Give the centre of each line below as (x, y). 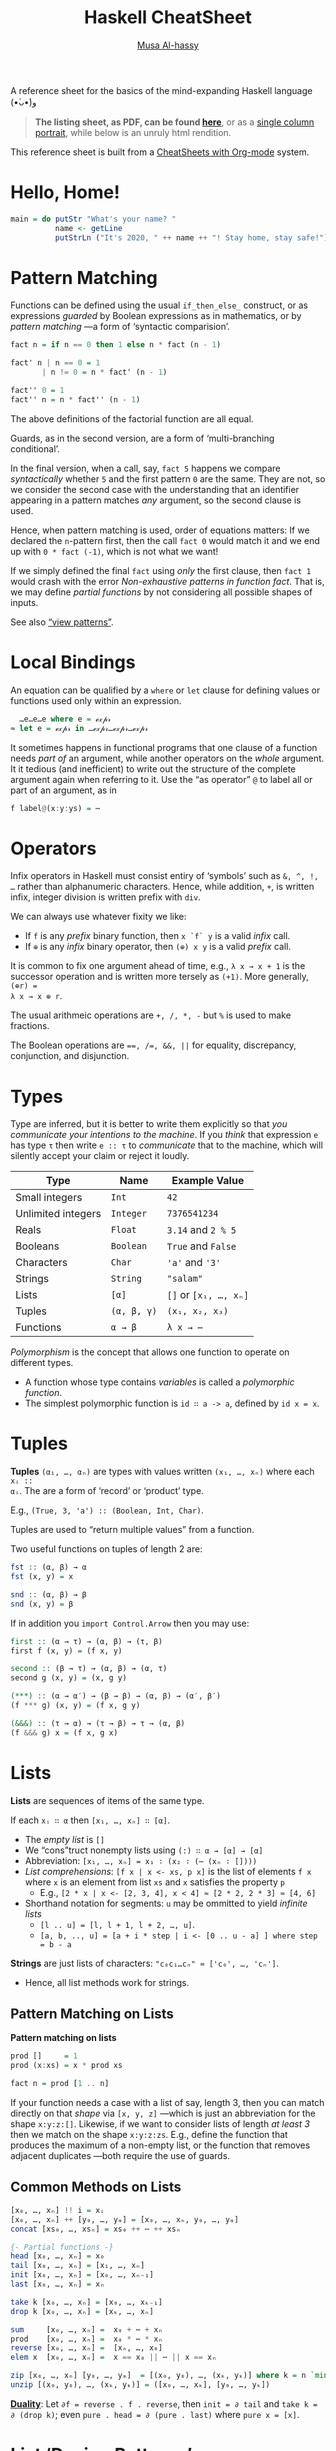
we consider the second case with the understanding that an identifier (155, 489)
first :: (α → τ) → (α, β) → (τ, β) (86, 1641)
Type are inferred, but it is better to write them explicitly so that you (149, 1124)
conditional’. (35, 448)
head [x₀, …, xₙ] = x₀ (57, 2256)
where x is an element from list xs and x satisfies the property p (154, 1882)
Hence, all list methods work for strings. (107, 1982)
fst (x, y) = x (42, 1577)
